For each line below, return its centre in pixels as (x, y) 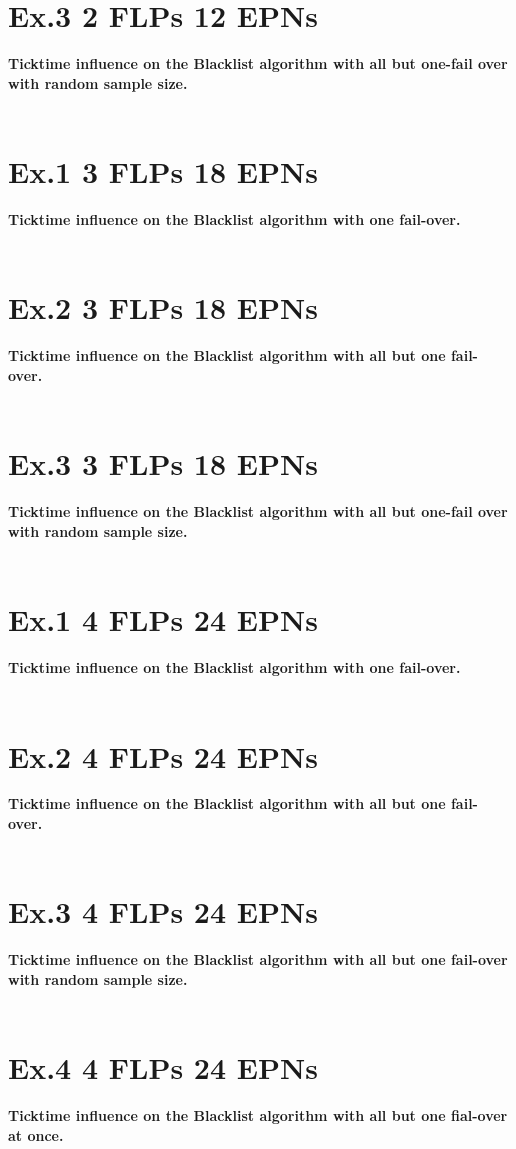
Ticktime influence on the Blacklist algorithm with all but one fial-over (258, 1115)
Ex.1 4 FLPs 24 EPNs (163, 619)
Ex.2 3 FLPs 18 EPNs (163, 307)
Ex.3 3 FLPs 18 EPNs (163, 463)
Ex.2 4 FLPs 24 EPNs (163, 755)
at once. (36, 1134)
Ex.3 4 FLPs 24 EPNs (163, 911)
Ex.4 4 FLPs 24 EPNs (163, 1067)
